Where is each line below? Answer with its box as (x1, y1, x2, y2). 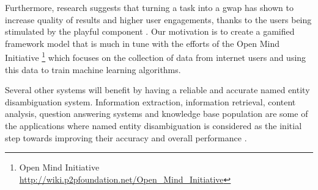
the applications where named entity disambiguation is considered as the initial (5, 119, 302, 132)
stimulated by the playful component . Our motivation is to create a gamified (5, 25, 295, 38)
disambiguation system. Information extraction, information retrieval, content (5, 95, 296, 108)
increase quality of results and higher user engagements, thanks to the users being (5, 13, 312, 26)
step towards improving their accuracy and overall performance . (5, 131, 247, 144)
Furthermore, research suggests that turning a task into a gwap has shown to (5, 1, 294, 13)
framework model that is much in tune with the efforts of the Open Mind (5, 37, 280, 49)
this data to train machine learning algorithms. (5, 63, 181, 76)
